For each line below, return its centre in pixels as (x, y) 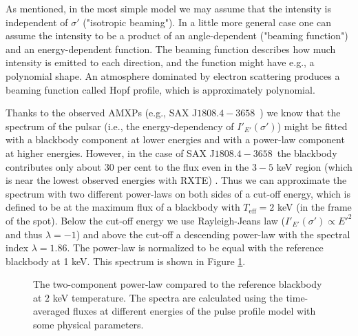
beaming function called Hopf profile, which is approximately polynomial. (160, 89)
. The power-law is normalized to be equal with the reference (195, 248)
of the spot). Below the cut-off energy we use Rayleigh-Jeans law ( (145, 220)
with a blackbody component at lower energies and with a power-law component (175, 139)
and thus (24, 234)
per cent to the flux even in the (183, 166)
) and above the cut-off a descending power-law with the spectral (213, 234)
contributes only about (53, 166)
